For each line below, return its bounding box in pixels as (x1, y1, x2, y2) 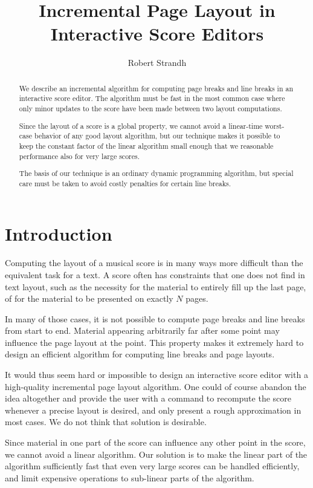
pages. (186, 292, 208, 305)
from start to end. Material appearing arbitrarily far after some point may (5, 324, 280, 337)
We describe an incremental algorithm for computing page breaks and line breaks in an (19, 83, 294, 93)
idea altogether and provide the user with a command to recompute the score (5, 392, 291, 405)
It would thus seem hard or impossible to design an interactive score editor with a (5, 368, 308, 381)
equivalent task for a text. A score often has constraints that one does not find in (5, 268, 305, 281)
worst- (265, 120, 285, 131)
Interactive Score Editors (50, 21, 264, 46)
